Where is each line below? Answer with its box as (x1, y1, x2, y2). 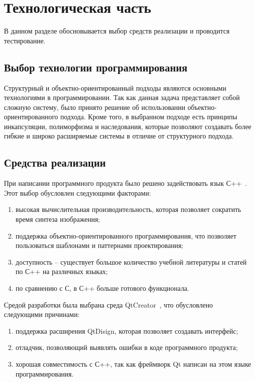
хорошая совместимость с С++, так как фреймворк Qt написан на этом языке (15, 359, 252, 369)
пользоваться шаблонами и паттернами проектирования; (15, 240, 184, 250)
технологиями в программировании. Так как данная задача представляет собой (4, 92, 240, 103)
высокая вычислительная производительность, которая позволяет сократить (15, 204, 241, 214)
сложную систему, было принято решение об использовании (4, 102, 186, 112)
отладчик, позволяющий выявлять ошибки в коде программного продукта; (15, 342, 238, 352)
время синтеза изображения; (15, 214, 100, 224)
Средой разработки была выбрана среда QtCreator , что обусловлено (4, 299, 213, 310)
